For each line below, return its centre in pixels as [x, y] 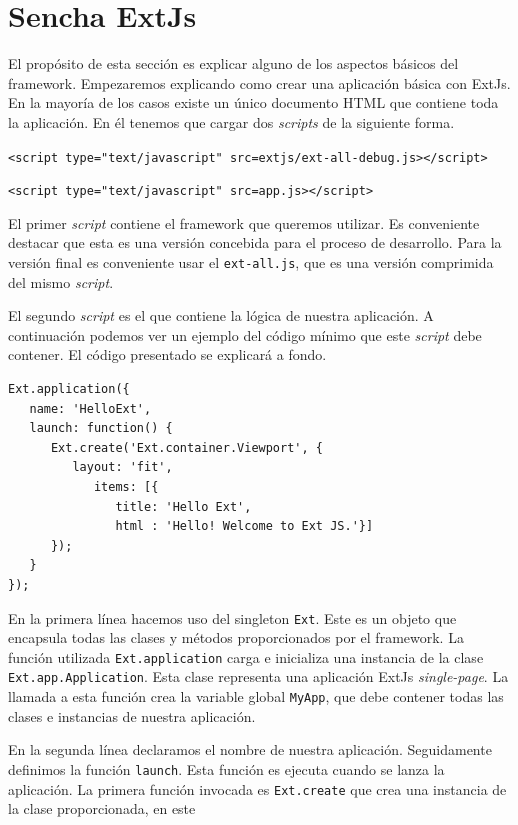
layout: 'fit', [122, 467]
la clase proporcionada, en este [102, 808]
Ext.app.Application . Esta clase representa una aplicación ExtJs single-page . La [258, 676]
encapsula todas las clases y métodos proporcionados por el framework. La [236, 637]
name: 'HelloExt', [90, 408]
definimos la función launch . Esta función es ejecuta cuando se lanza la [226, 768]
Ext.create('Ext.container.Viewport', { [186, 447]
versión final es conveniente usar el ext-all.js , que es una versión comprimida [251, 262]
